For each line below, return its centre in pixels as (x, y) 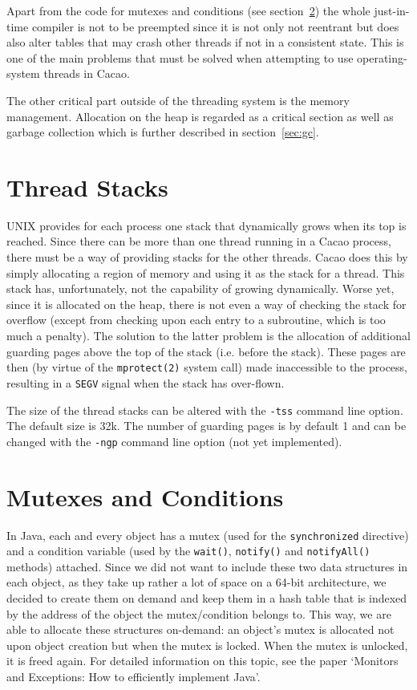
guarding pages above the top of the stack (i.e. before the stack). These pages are (206, 351)
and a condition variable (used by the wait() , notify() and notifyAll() (188, 551)
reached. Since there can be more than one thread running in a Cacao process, (199, 241)
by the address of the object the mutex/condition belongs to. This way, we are (199, 613)
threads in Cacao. (87, 73)
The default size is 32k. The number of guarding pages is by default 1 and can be (206, 426)
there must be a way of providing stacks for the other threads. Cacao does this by (207, 257)
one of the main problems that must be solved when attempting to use (180, 57)
